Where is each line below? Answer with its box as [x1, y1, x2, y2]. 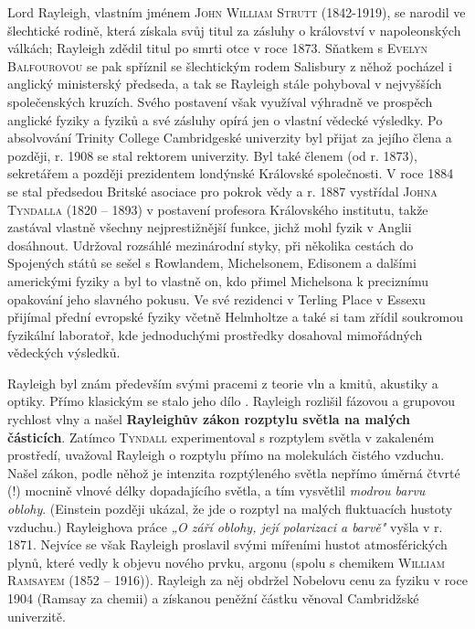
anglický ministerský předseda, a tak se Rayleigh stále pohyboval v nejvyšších [7, 74, 442, 93]
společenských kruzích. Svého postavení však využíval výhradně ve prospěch [7, 91, 433, 111]
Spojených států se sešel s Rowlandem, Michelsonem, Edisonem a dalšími [7, 253, 417, 272]
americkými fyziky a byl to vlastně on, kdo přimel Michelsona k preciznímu [7, 271, 429, 290]
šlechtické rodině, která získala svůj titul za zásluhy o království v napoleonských [7, 20, 461, 39]
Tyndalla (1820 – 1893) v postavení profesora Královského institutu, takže [7, 199, 428, 219]
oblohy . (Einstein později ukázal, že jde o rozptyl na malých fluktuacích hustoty [7, 499, 453, 518]
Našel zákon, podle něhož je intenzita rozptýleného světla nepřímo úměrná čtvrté [7, 463, 460, 482]
